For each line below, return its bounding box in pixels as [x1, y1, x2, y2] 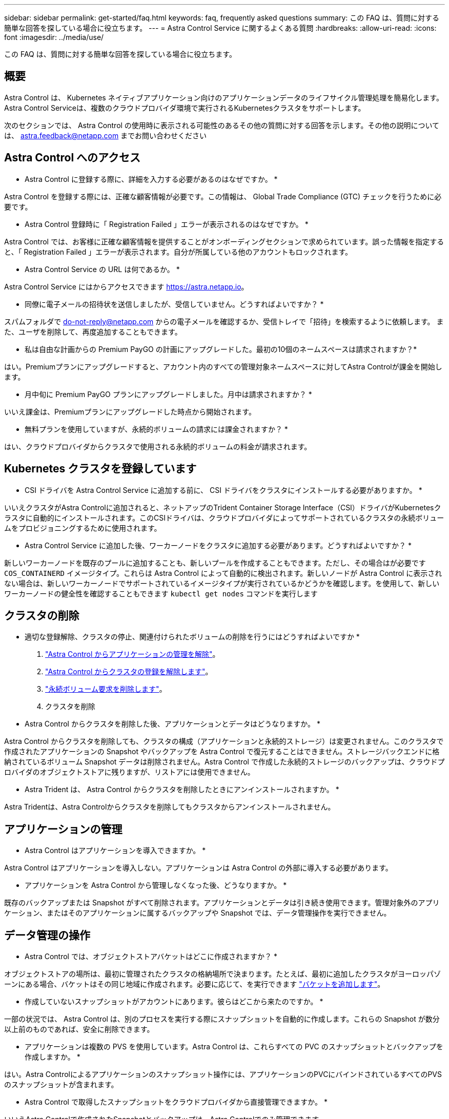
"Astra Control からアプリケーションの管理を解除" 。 [45, 650, 220, 659]
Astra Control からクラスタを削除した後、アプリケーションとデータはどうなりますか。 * [25, 719, 321, 729]
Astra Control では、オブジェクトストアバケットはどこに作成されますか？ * [25, 952, 277, 961]
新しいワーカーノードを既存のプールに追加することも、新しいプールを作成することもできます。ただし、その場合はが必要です [4, 558, 426, 567]
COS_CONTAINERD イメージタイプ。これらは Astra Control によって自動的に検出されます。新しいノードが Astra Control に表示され [4, 568, 442, 577]
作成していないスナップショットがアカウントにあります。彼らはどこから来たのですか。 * [25, 997, 323, 1006]
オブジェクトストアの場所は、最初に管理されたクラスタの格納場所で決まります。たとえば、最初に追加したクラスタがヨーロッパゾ [4, 969, 441, 979]
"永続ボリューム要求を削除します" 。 [45, 685, 167, 694]
